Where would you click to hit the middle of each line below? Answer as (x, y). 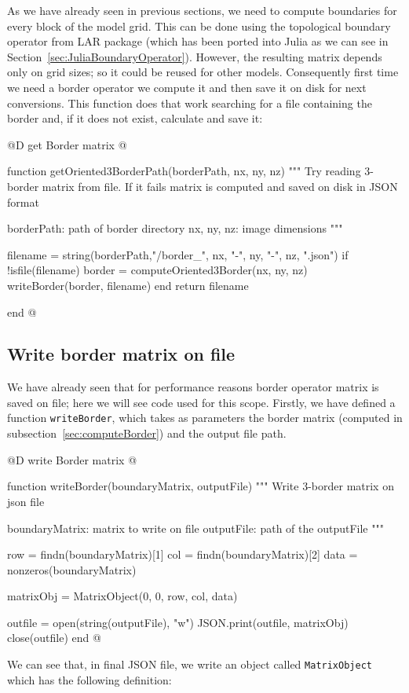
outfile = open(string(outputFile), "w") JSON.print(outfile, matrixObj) (178, 622)
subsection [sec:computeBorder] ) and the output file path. (147, 433)
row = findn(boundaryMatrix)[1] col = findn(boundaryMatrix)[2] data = (183, 554)
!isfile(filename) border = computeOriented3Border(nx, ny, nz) (157, 270)
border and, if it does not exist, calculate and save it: (135, 118)
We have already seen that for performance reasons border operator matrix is (193, 387)
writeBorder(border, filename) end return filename (128, 285)
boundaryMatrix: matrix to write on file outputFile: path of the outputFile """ (195, 528)
